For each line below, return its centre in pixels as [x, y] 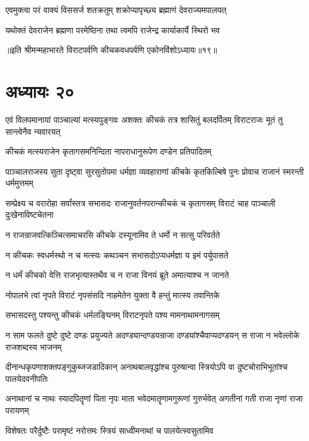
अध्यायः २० [40, 90]
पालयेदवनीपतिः [27, 378]
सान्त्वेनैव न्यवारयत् [33, 131]
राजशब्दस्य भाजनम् [34, 346]
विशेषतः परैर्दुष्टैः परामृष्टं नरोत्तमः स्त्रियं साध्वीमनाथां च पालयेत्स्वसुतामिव [109, 430]
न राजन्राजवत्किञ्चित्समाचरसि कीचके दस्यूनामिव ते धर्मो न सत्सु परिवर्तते [113, 235]
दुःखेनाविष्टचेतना [30, 215]
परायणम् [17, 410]
